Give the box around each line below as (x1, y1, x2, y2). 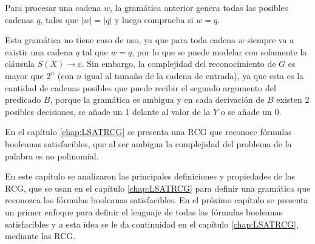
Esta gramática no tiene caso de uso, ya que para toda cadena (5, 33, 236, 46)
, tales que (40, 13, 79, 26)
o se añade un (220, 105, 272, 117)
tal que (82, 45, 108, 58)
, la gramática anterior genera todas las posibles (109, 1, 288, 13)
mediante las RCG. (5, 229, 76, 242)
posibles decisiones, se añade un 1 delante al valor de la (5, 105, 211, 117)
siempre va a (247, 33, 294, 46)
